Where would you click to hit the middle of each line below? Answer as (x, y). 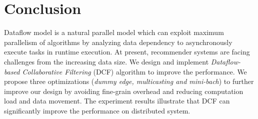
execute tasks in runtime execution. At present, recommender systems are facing (127, 52)
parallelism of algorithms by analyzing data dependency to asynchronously (118, 42)
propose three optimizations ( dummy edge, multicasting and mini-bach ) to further (129, 81)
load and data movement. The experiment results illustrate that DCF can (117, 101)
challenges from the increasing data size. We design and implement (106, 61)
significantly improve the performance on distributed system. (97, 110)
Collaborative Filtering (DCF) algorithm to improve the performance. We (134, 71)
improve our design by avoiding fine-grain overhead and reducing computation (124, 91)
